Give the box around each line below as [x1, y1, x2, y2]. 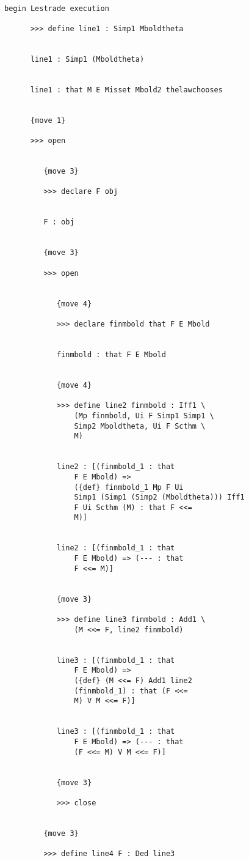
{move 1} [30, 116, 66, 125]
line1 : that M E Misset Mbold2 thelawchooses [30, 85, 223, 94]
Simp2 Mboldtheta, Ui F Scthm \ [74, 421, 206, 430]
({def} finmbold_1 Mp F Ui [74, 482, 184, 492]
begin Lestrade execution [4, 4, 109, 13]
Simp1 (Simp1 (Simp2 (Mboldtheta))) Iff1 [74, 493, 245, 502]
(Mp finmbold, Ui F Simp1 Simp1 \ [74, 411, 214, 420]
